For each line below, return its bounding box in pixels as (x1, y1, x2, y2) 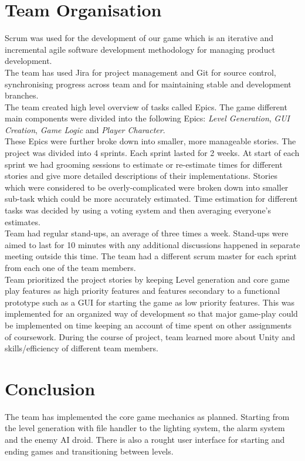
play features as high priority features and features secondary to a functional (5, 284, 280, 297)
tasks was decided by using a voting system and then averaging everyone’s (5, 204, 272, 216)
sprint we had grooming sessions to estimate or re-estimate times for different (5, 158, 283, 170)
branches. (5, 89, 39, 101)
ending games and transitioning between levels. (5, 445, 174, 457)
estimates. (5, 215, 40, 228)
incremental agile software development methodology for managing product (5, 43, 276, 55)
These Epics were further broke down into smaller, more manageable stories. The (5, 135, 296, 147)
